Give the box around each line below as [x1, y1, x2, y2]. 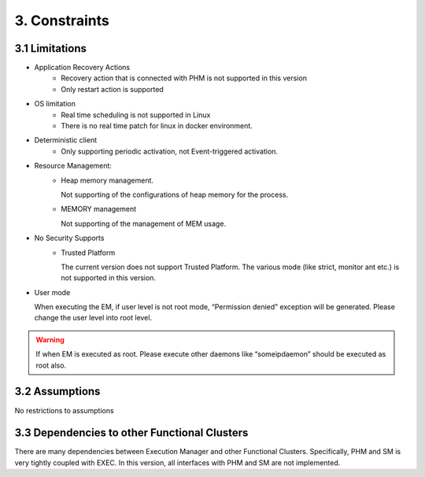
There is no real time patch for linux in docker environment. [61, 121, 253, 131]
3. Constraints [14, 12, 109, 29]
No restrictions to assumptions [14, 405, 114, 415]
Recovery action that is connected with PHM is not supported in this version [61, 73, 307, 83]
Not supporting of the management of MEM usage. [61, 219, 227, 228]
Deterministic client [34, 135, 98, 145]
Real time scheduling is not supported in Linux [61, 110, 211, 120]
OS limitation [34, 99, 76, 109]
